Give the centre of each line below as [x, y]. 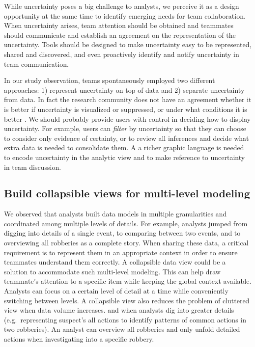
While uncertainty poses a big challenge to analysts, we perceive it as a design [122, 6]
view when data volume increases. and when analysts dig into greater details [119, 310]
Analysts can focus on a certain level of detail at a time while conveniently [116, 291]
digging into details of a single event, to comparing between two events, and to [122, 233]
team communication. [36, 64]
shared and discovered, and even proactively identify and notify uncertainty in [122, 54]
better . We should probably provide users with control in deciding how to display [127, 119]
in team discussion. [33, 167]
